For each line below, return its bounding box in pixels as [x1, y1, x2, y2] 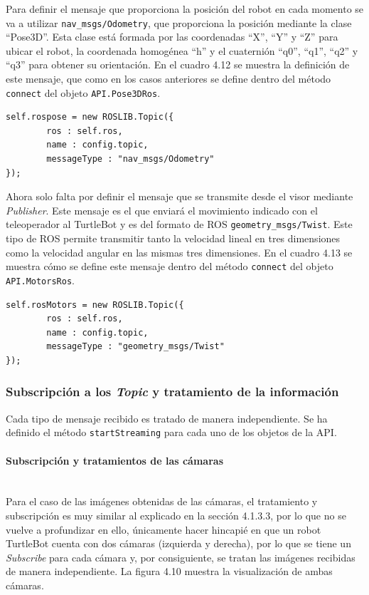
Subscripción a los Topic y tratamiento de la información [6, 383, 339, 400]
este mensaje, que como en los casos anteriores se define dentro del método [6, 71, 331, 86]
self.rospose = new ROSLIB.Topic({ [6, 112, 174, 123]
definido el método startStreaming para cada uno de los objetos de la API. [6, 425, 337, 440]
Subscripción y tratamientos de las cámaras [6, 452, 223, 467]
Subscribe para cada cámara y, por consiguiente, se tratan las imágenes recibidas [6, 549, 355, 564]
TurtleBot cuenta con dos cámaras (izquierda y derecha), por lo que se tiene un [6, 536, 351, 551]
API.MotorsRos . [6, 272, 75, 287]
